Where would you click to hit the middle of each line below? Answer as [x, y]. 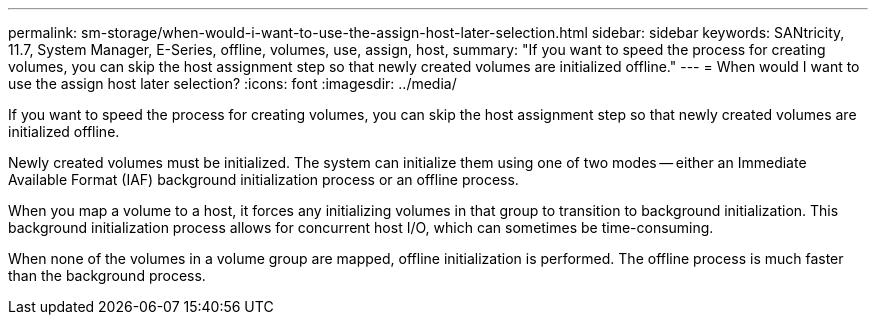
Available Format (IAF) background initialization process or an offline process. [263, 179]
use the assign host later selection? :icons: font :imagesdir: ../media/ [232, 83]
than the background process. [107, 275]
